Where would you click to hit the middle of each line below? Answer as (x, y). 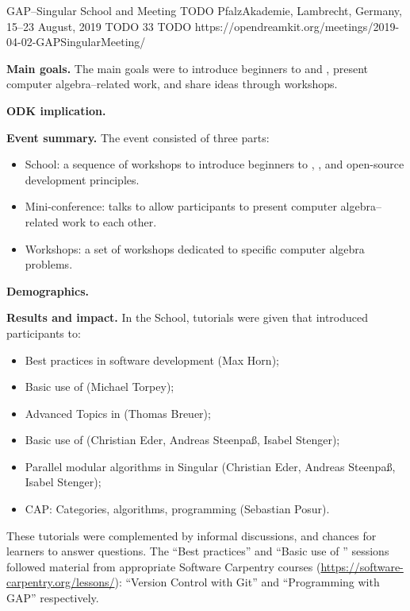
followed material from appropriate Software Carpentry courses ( (164, 566)
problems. (49, 264)
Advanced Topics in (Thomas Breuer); (118, 413)
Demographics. (48, 290)
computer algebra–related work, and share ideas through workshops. (172, 84)
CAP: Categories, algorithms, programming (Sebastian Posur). (177, 509)
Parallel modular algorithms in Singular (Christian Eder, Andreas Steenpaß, (210, 466)
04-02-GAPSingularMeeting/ (76, 42)
